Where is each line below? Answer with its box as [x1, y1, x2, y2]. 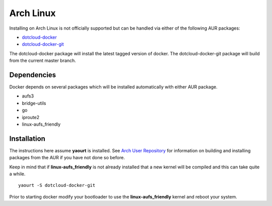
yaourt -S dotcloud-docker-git [18, 182, 96, 188]
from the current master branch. [9, 58, 77, 64]
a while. [9, 171, 26, 177]
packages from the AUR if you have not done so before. [9, 155, 125, 161]
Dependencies [9, 70, 56, 79]
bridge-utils [22, 100, 46, 106]
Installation [9, 134, 45, 143]
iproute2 [22, 114, 40, 120]
